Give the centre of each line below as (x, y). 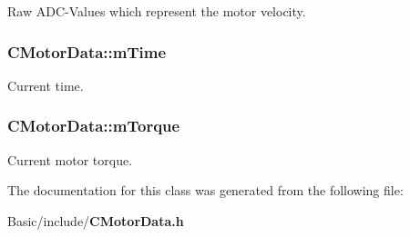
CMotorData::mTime (87, 51)
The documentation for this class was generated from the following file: (205, 190)
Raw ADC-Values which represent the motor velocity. (157, 11)
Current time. (46, 85)
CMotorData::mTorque (94, 126)
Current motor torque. (70, 159)
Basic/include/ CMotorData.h (96, 220)
